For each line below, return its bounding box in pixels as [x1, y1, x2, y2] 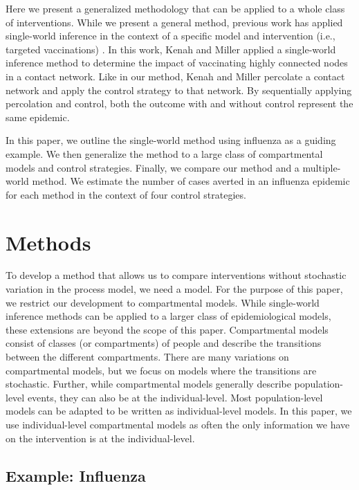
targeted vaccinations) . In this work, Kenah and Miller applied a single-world [6, 42, 336, 56]
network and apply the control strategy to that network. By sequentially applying [6, 82, 352, 97]
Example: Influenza [6, 464, 146, 486]
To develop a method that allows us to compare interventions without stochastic [6, 268, 347, 282]
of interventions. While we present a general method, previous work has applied [6, 15, 343, 29]
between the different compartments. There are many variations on [6, 350, 289, 363]
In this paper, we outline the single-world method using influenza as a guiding [6, 133, 336, 147]
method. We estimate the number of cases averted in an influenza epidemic [32, 174, 350, 188]
